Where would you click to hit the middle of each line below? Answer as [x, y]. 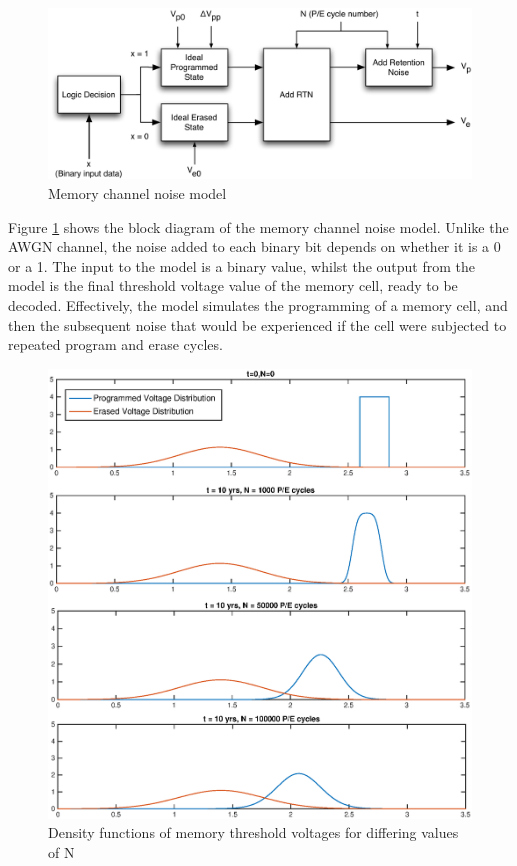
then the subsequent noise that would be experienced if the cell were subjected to [257, 324]
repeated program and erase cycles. [115, 344]
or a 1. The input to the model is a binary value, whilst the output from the [241, 265]
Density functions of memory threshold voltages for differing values [253, 832]
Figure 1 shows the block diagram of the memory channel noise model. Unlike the [258, 226]
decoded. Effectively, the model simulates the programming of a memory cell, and [258, 304]
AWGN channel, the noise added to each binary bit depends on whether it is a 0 [254, 246]
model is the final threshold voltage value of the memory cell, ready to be [233, 285]
